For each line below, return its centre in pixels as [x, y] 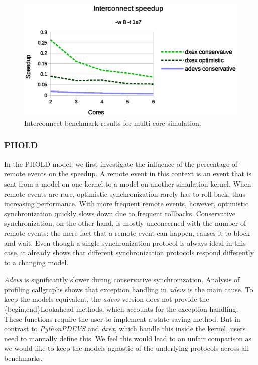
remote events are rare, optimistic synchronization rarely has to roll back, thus [125, 193]
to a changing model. [36, 262]
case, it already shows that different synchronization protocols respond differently [129, 253]
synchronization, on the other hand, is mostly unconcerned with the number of [125, 223]
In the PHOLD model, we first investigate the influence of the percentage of [121, 164]
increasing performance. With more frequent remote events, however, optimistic [126, 203]
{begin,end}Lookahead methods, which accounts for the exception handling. [121, 309]
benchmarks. [23, 358]
